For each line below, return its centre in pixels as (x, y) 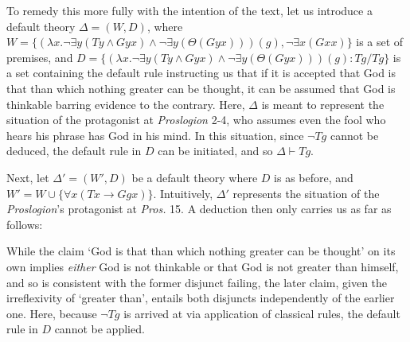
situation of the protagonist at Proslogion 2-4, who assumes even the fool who (196, 120)
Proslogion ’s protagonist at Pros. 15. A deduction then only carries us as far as (199, 209)
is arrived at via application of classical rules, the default (262, 313)
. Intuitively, (183, 193)
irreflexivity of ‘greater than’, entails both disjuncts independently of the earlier (201, 298)
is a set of (380, 42)
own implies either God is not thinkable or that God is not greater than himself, (203, 266)
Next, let (28, 177)
